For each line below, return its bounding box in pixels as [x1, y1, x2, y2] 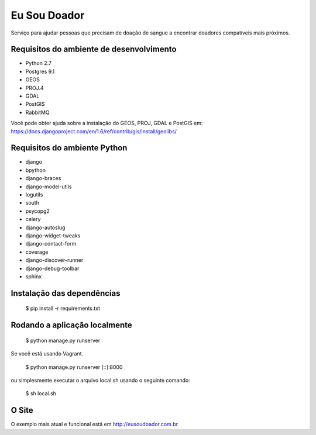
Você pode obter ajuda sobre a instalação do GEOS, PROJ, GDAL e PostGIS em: [11, 120, 203, 127]
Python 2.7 [25, 60, 52, 67]
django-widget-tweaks [25, 232, 81, 239]
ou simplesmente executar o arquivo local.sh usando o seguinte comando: [11, 377, 190, 384]
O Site [11, 405, 33, 415]
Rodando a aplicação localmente [11, 320, 133, 330]
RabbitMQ [25, 109, 50, 116]
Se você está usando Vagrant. [11, 350, 84, 357]
